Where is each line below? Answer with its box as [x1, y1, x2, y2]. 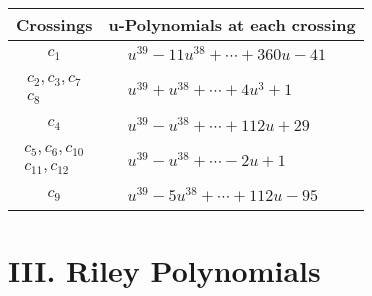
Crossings [16, 13, 93, 36]
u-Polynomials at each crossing [108, 13, 356, 36]
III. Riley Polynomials [8, 249, 321, 290]
